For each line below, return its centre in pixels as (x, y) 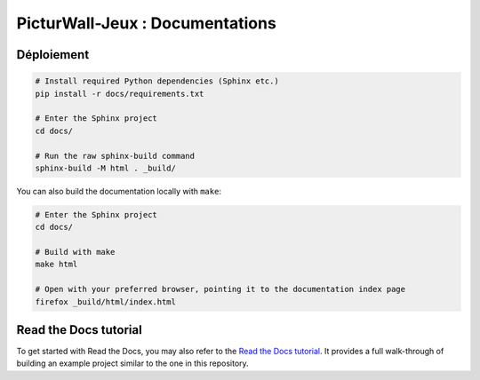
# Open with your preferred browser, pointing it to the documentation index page (220, 289)
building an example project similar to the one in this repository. (132, 363)
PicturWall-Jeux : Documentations (147, 23)
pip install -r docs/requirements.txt (120, 94)
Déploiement (53, 55)
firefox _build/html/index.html (106, 301)
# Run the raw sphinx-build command (115, 156)
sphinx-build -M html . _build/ (106, 168)
